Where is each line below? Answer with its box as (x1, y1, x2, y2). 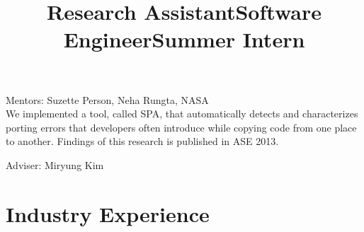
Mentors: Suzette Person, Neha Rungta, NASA (6, 92, 209, 107)
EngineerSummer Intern (63, 25, 305, 54)
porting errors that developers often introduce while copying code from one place (6, 120, 357, 134)
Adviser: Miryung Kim (6, 157, 104, 172)
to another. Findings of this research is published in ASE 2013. (6, 134, 279, 149)
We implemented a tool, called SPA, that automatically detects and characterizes (6, 106, 358, 121)
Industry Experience (6, 199, 210, 228)
